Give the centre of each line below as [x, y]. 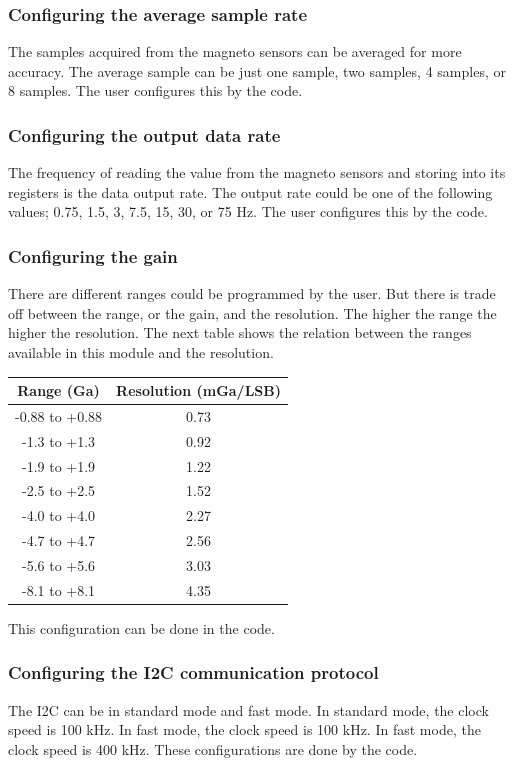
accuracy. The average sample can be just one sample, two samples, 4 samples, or [257, 70]
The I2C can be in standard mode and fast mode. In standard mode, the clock [248, 709]
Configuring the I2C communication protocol [193, 672]
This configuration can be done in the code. [141, 627]
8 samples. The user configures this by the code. [155, 90]
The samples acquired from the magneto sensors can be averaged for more [235, 51]
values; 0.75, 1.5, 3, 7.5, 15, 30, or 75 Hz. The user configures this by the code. [248, 211]
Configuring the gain [93, 255]
